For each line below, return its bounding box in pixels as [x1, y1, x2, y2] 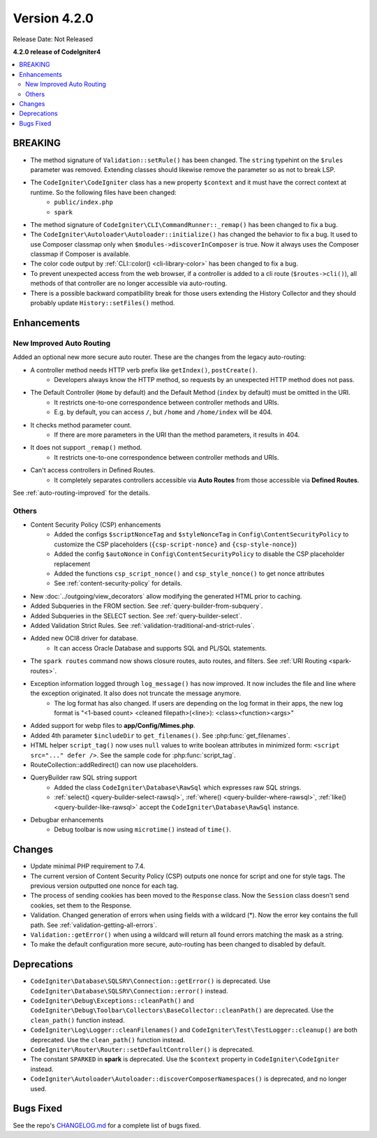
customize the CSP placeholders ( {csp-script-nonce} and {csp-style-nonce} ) [54, 540, 297, 548]
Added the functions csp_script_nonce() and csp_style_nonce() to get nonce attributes [54, 569, 325, 578]
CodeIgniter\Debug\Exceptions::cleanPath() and [30, 996, 195, 1005]
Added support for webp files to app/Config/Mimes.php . [30, 722, 195, 730]
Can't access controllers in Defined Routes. [30, 466, 155, 474]
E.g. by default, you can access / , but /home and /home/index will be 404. [54, 408, 273, 416]
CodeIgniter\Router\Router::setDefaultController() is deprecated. [30, 1045, 254, 1054]
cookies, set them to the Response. [30, 901, 132, 910]
